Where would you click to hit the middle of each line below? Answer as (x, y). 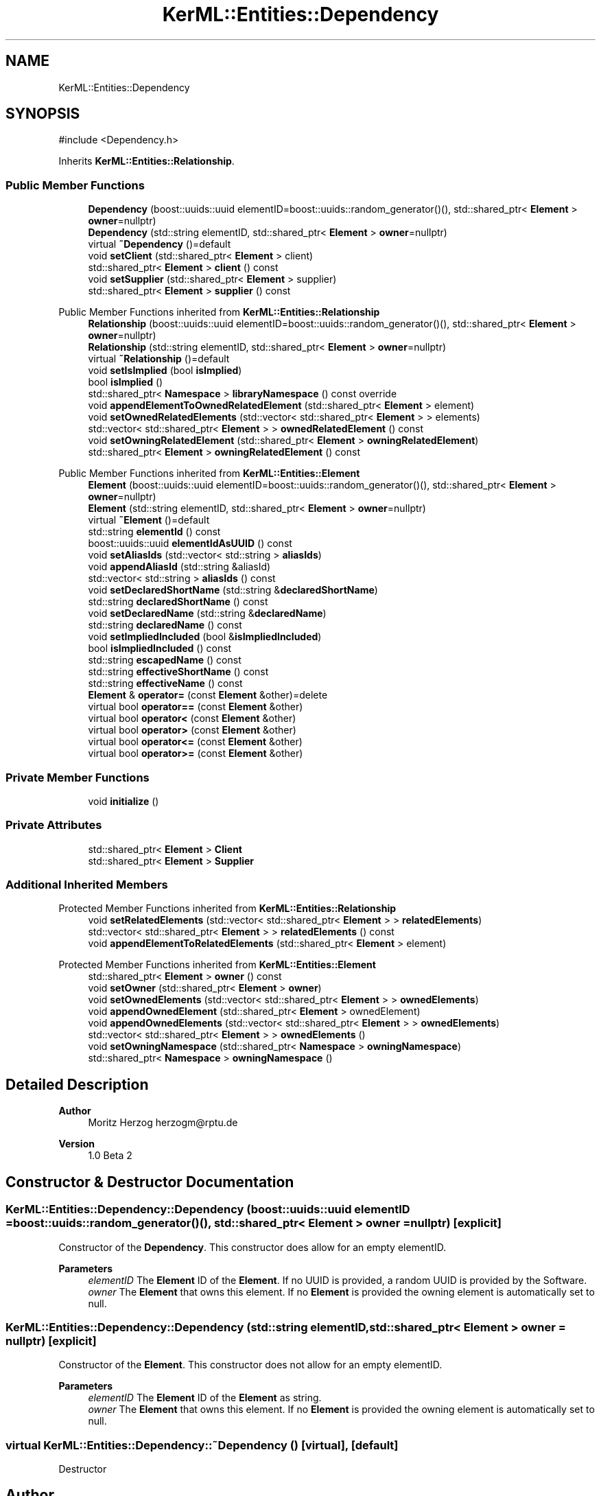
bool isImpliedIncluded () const (160, 648)
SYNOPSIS (43, 114)
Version (76, 1144)
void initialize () (123, 801)
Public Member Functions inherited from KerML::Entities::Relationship (219, 312)
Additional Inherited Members (87, 885)
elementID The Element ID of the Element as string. (205, 1398)
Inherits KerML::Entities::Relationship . (146, 161)
